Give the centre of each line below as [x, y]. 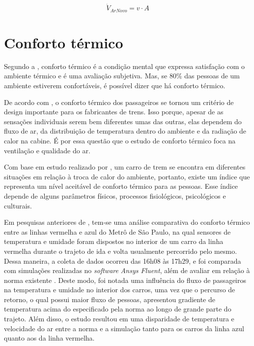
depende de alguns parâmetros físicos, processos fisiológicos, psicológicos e [115, 195]
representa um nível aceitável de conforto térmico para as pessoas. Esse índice [121, 186]
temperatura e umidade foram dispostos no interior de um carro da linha [114, 241]
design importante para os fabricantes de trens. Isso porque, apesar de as [114, 112]
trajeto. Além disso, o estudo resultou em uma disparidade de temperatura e [119, 319]
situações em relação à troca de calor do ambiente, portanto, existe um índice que [127, 176]
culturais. [18, 205]
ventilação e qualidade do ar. [47, 150]
